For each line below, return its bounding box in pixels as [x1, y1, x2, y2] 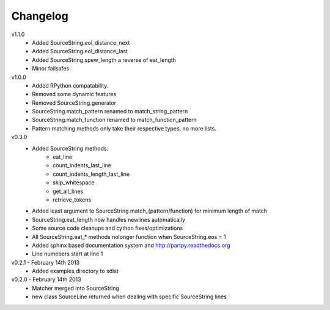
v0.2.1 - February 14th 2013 [11, 259, 80, 266]
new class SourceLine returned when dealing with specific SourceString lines [32, 293, 227, 300]
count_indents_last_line [53, 162, 112, 169]
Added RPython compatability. [32, 81, 109, 89]
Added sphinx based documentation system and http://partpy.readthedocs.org [32, 241, 230, 249]
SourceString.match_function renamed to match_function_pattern [32, 116, 197, 124]
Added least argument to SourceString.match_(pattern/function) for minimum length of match [32, 207, 268, 214]
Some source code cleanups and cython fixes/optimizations [32, 224, 183, 232]
